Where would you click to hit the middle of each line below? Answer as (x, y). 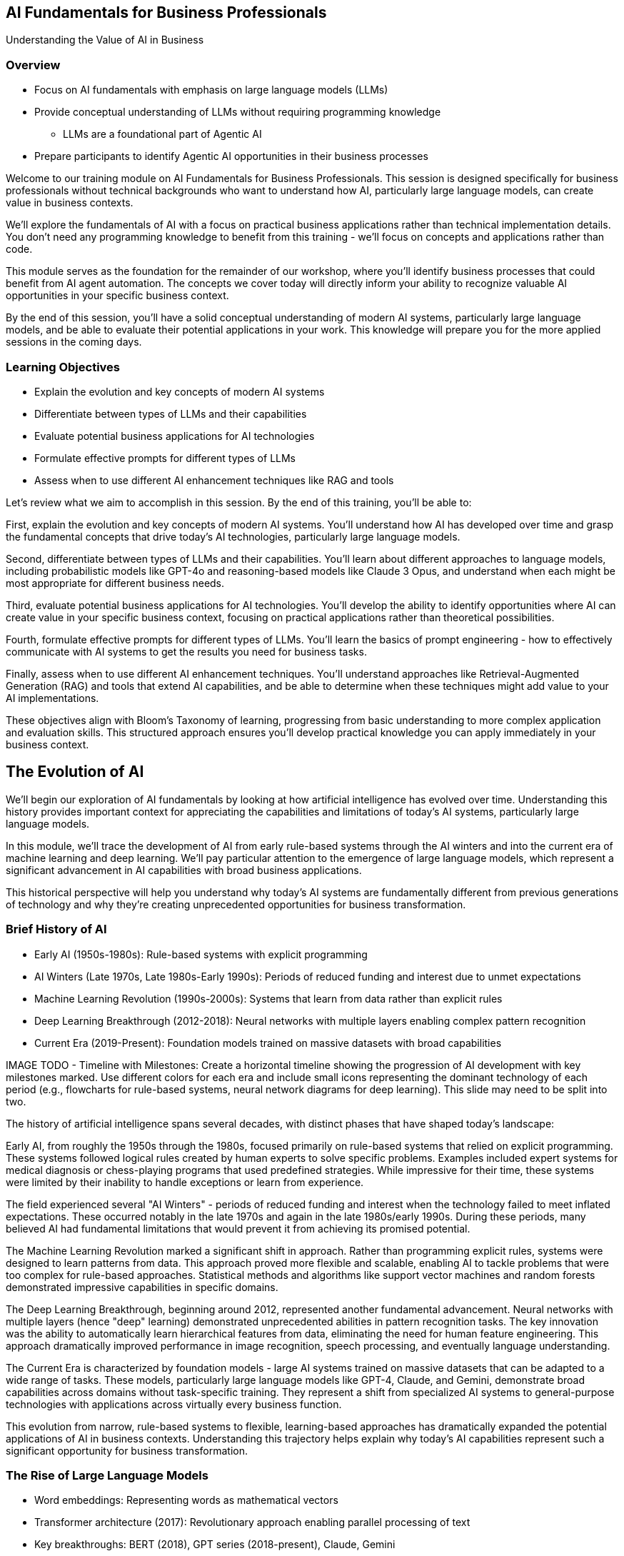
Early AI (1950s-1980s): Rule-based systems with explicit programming (201, 954)
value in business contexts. (70, 203)
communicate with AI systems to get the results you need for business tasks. (186, 651)
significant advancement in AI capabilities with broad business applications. (184, 870)
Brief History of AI (56, 929)
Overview (33, 65)
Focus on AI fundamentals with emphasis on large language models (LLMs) (211, 90)
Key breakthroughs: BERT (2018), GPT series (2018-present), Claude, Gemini (215, 1545)
